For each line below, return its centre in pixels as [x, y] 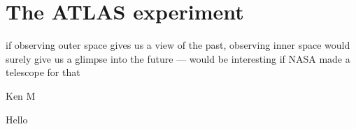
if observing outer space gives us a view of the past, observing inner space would [178, 45]
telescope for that [43, 72]
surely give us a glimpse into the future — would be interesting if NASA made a [178, 58]
